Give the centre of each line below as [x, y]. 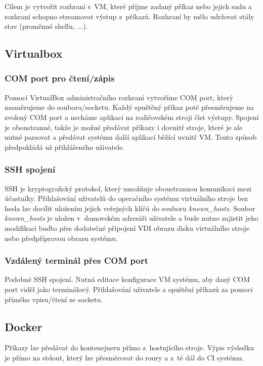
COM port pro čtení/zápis [60, 78]
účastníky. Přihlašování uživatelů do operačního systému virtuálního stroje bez [126, 198]
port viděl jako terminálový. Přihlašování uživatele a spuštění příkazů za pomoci [129, 289]
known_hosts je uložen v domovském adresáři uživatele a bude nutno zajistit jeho [131, 218]
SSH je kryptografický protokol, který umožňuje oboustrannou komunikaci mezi [128, 188]
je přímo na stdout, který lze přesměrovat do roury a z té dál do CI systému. [124, 357]
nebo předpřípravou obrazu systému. [61, 238]
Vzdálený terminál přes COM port [77, 260]
